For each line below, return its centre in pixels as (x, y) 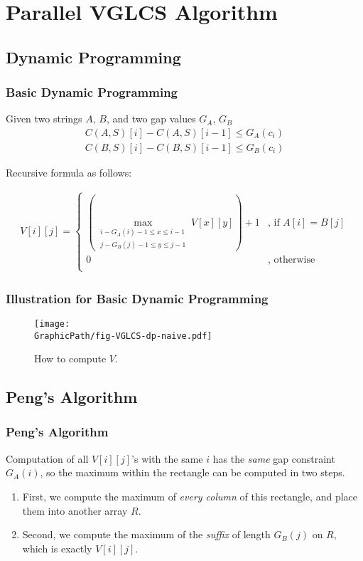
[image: (52, 324)
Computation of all (47, 458)
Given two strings (44, 119)
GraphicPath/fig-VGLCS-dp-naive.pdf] (123, 336)
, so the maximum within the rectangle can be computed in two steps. (193, 472)
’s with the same (167, 458)
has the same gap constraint (274, 458)
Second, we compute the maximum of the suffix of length (146, 534)
